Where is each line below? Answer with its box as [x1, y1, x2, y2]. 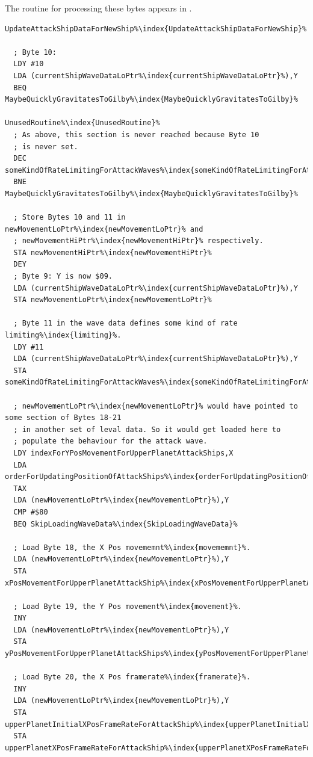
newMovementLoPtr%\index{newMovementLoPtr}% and [5, 224, 203, 233]
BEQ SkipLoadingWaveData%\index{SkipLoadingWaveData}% [13, 519, 238, 528]
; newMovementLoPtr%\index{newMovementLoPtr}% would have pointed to [13, 401, 298, 410]
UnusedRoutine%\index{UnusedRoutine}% [5, 119, 160, 128]
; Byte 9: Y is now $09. [13, 272, 113, 281]
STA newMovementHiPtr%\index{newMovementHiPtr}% [13, 248, 212, 257]
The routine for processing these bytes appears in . [5, 2, 192, 14]
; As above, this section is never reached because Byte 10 [13, 130, 259, 139]
